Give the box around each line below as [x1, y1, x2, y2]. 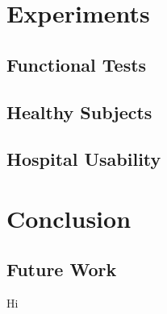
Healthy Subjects [6, 99, 152, 124]
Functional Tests [6, 52, 147, 76]
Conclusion [6, 201, 132, 234]
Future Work [6, 257, 117, 282]
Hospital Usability [6, 147, 161, 171]
